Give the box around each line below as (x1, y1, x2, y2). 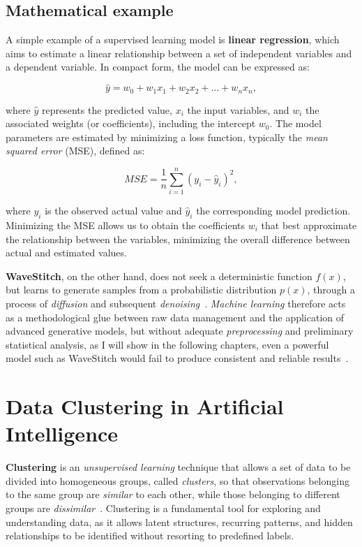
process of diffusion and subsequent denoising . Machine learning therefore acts (6, 296, 346, 310)
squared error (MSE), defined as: (6, 143, 145, 158)
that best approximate (261, 217, 357, 232)
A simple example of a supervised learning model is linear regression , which (6, 32, 340, 47)
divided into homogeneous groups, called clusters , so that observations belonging (6, 473, 349, 488)
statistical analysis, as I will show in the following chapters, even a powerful (6, 337, 329, 351)
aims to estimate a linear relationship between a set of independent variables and (6, 45, 352, 60)
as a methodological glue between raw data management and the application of (6, 309, 345, 324)
